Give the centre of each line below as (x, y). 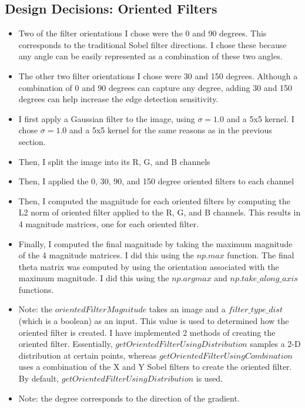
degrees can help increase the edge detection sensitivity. (118, 99)
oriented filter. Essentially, (66, 344)
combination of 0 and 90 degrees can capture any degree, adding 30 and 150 (155, 87)
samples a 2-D (275, 344)
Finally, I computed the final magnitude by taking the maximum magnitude (155, 243)
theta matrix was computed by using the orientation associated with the (149, 266)
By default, (39, 378)
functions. (36, 289)
